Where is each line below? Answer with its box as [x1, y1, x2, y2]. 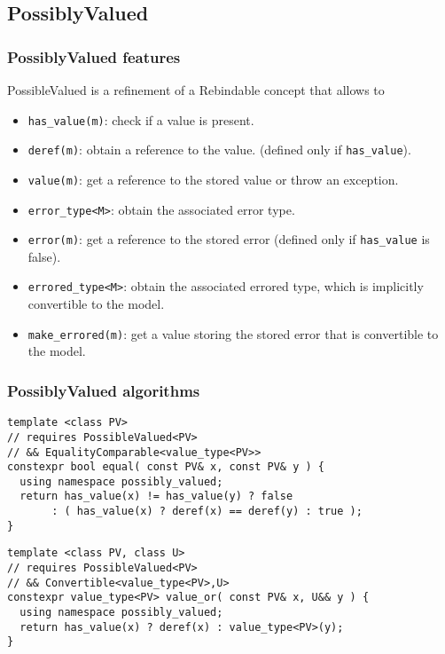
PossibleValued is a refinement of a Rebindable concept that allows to [7, 81, 385, 98]
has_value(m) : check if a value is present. [27, 110, 254, 129]
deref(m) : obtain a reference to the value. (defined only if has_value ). [27, 140, 411, 159]
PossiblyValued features [7, 45, 181, 67]
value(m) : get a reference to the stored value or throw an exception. [27, 169, 399, 188]
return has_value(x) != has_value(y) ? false [20, 490, 293, 503]
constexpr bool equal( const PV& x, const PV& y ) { [7, 461, 324, 474]
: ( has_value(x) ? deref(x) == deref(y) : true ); [51, 505, 363, 518]
